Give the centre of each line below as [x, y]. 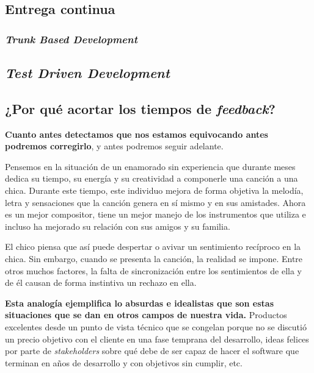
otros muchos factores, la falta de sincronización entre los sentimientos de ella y [153, 270]
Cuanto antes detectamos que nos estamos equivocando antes [137, 134]
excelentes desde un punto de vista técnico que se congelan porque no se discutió [156, 326]
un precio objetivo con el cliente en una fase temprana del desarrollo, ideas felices [157, 339]
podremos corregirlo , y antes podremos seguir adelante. [114, 146]
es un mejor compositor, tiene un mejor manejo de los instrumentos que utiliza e [155, 214]
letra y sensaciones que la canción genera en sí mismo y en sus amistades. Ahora [155, 202]
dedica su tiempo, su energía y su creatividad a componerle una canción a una [152, 178]
